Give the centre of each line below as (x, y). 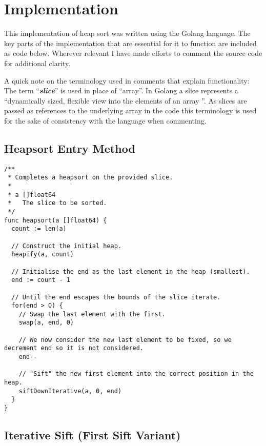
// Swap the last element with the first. (92, 314)
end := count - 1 (41, 280)
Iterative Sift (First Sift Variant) (93, 435)
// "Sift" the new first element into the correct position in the (136, 374)
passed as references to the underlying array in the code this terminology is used (130, 110)
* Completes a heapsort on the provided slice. (90, 178)
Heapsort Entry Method (70, 148)
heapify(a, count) (43, 255)
